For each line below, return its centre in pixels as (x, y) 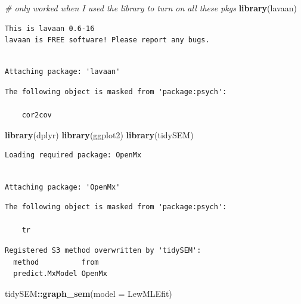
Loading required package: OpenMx (73, 155)
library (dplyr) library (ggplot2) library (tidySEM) (99, 134)
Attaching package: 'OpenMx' (63, 187)
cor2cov (37, 115)
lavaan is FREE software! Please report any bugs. (107, 40)
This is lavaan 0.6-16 (50, 28)
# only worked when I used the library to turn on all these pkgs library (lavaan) (151, 8)
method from (56, 262)
